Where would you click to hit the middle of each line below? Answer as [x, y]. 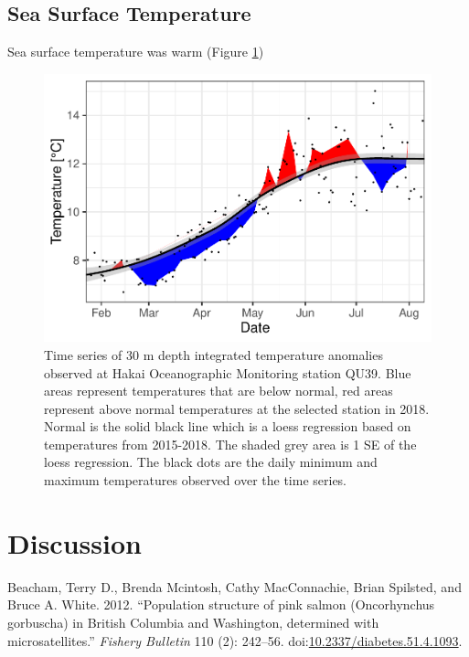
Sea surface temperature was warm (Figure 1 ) [136, 52]
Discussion [75, 542]
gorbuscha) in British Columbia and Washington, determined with [193, 622]
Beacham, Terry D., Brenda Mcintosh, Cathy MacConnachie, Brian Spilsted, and [234, 586]
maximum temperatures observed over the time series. [196, 480]
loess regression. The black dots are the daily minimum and [211, 462]
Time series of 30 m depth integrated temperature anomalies [213, 354]
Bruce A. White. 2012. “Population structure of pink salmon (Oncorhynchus [221, 604]
